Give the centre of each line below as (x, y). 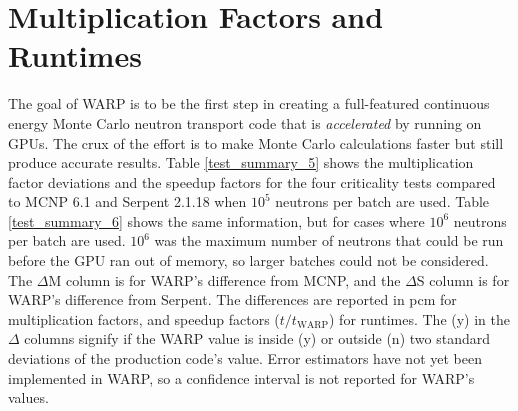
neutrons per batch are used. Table (382, 201)
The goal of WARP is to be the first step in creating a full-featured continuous (249, 103)
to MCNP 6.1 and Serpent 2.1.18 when (127, 201)
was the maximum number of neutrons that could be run (329, 240)
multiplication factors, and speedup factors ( (144, 318)
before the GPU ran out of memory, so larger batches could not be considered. (248, 260)
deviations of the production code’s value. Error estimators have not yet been (245, 358)
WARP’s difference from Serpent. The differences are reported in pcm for (232, 299)
